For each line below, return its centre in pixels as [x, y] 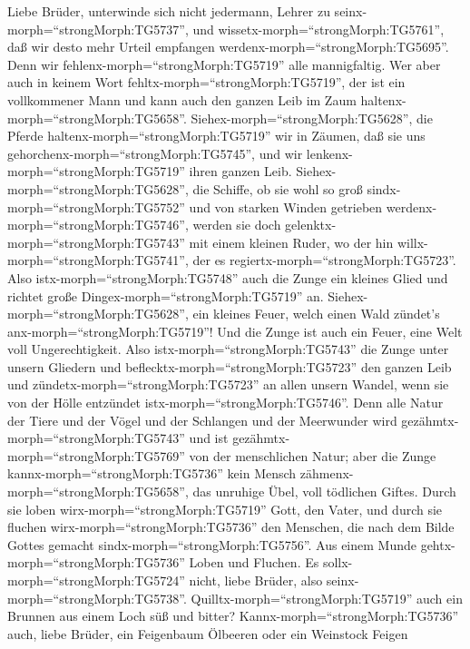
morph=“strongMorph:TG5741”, [98, 260]
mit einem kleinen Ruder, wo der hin [291, 242]
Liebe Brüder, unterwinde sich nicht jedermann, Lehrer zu [169, 11]
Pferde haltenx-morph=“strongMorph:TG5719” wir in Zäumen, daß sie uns [216, 136]
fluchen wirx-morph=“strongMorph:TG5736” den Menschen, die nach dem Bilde [231, 527]
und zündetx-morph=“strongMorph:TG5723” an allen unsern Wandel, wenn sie [228, 384]
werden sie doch [237, 225]
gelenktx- [311, 225]
